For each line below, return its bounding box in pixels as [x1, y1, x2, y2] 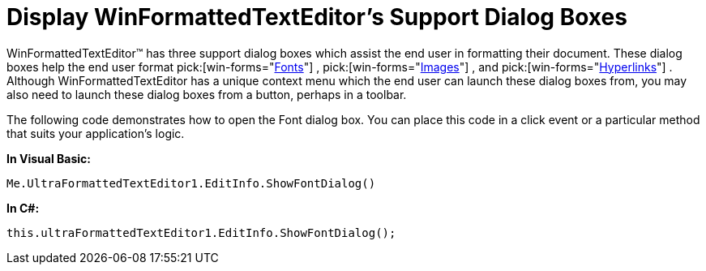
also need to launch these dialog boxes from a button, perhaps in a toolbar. [6, 87, 407, 101]
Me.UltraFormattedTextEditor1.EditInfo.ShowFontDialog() [6, 176, 376, 190]
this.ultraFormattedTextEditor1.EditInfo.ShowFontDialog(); [6, 226, 396, 239]
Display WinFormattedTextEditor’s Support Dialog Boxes [6, 3, 627, 31]
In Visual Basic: [6, 151, 91, 166]
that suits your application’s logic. [6, 126, 185, 140]
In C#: [6, 200, 40, 215]
